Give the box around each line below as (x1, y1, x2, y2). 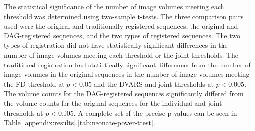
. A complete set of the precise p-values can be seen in (73, 107, 237, 118)
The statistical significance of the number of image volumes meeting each (4, 1, 224, 11)
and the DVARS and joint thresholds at (94, 78, 214, 89)
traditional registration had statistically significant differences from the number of (4, 59, 251, 69)
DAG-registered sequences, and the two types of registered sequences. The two (4, 30, 241, 40)
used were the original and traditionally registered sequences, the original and (4, 21, 238, 31)
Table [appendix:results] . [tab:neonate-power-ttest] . (4, 117, 155, 128)
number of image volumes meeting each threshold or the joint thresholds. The (4, 49, 239, 60)
